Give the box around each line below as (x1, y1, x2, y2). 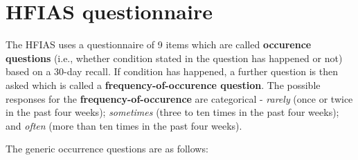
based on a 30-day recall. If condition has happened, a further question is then (6, 64, 338, 79)
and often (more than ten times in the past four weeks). (6, 118, 242, 132)
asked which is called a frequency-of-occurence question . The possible (6, 77, 321, 92)
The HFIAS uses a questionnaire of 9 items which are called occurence (6, 37, 312, 52)
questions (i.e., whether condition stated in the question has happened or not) (6, 50, 343, 65)
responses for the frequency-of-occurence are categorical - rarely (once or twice (6, 91, 353, 106)
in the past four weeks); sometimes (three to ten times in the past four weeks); (6, 105, 339, 119)
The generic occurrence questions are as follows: (6, 141, 208, 156)
